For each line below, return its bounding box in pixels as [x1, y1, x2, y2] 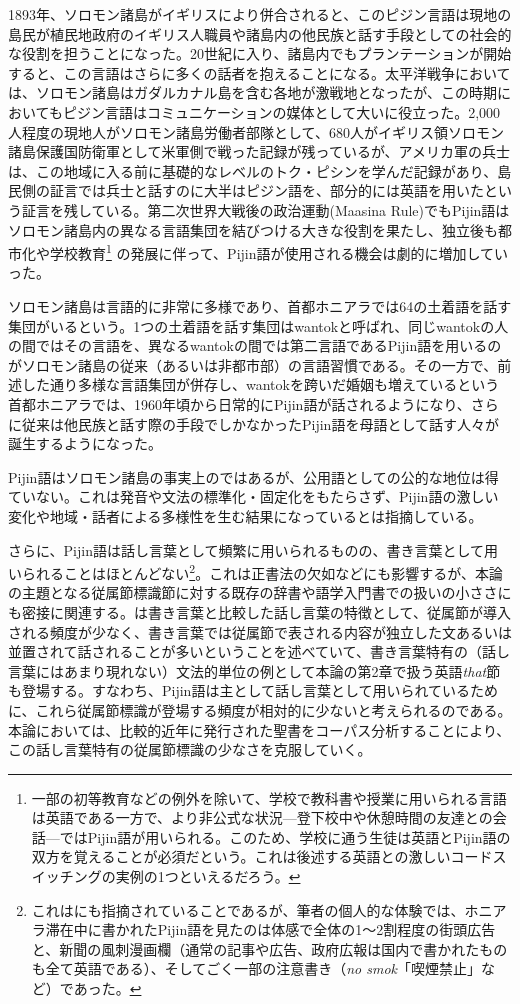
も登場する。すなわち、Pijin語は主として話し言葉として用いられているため [8, 680, 499, 701]
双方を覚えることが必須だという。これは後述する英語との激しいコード [31, 846, 493, 867]
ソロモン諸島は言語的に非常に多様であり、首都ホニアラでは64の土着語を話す [8, 295, 512, 316]
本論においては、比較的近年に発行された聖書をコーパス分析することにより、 [8, 719, 511, 740]
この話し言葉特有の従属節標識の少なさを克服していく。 [8, 739, 372, 760]
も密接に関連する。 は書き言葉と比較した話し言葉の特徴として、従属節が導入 [8, 601, 511, 622]
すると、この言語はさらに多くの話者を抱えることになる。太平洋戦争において [8, 62, 511, 83]
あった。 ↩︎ [73, 978, 142, 999]
